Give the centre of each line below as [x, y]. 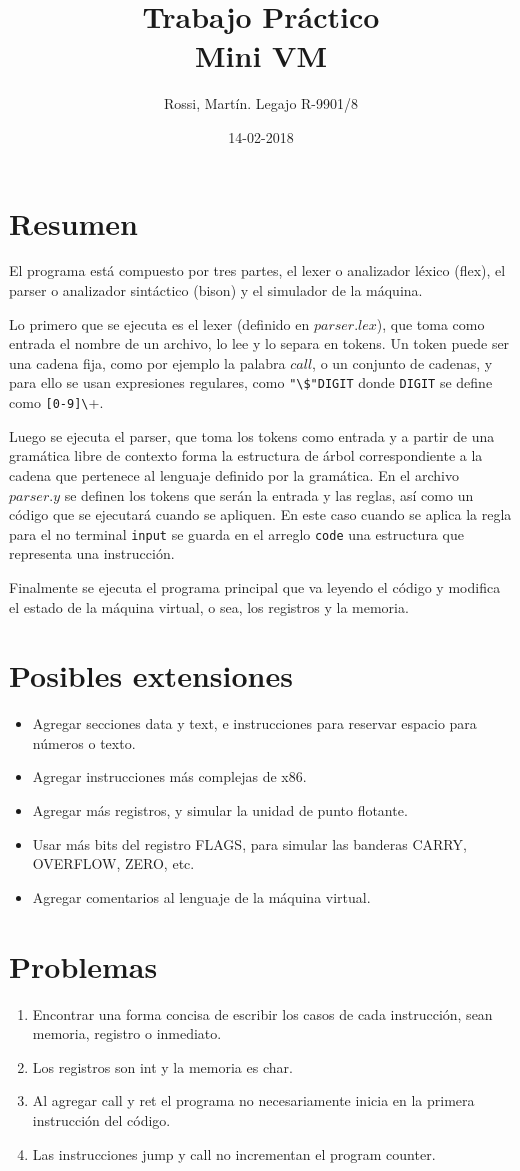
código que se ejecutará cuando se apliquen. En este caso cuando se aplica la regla [260, 514]
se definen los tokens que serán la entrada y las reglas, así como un [269, 494]
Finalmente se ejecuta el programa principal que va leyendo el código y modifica [255, 586]
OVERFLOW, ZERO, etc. [113, 863]
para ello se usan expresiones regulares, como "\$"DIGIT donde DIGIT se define [251, 382]
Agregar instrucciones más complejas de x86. [169, 776]
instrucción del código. [101, 1119]
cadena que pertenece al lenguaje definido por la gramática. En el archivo [234, 474]
